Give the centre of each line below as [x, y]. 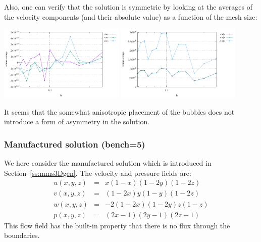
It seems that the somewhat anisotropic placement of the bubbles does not [119, 111]
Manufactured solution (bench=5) [75, 144]
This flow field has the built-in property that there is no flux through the [117, 225]
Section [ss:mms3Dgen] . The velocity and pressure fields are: [98, 173]
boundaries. [22, 235]
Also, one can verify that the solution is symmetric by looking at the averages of [128, 7]
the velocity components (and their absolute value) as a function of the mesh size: [131, 16]
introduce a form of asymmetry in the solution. [77, 122]
